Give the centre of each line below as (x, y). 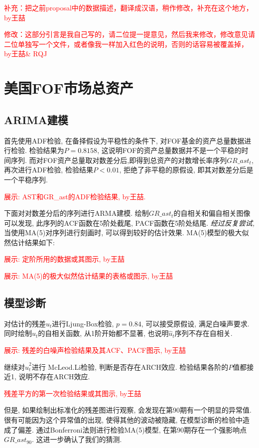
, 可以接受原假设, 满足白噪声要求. (195, 323)
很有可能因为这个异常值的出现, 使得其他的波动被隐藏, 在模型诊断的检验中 (124, 420)
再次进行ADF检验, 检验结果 (49, 170)
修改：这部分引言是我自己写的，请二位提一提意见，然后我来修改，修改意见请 (129, 34)
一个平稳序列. (26, 179)
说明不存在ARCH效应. (54, 376)
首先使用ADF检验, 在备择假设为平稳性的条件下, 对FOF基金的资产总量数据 (124, 140)
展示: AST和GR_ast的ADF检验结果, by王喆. (75, 196)
